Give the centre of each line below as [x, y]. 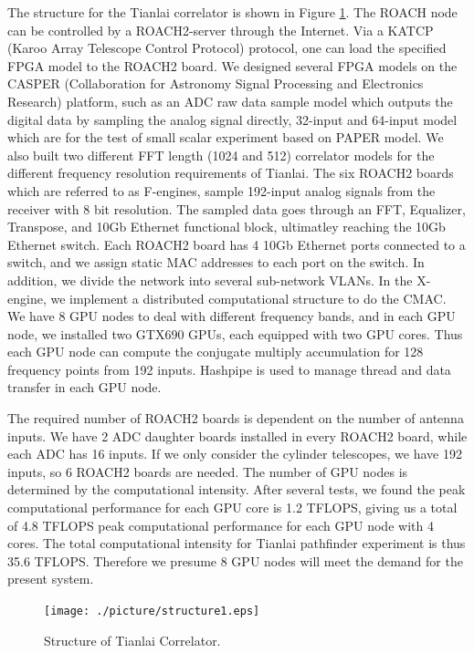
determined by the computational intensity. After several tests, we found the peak [237, 489]
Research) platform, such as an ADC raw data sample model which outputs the [230, 101]
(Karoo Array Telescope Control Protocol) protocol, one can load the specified [227, 48]
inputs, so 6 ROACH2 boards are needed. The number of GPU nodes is [208, 471]
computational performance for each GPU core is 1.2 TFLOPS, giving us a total [232, 508]
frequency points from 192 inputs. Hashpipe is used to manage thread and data [229, 369]
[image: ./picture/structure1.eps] [152, 611]
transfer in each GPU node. [84, 387]
